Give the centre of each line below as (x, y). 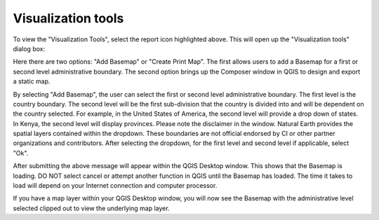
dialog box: (29, 48)
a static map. (32, 81)
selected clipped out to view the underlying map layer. (91, 208)
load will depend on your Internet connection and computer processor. (115, 186)
